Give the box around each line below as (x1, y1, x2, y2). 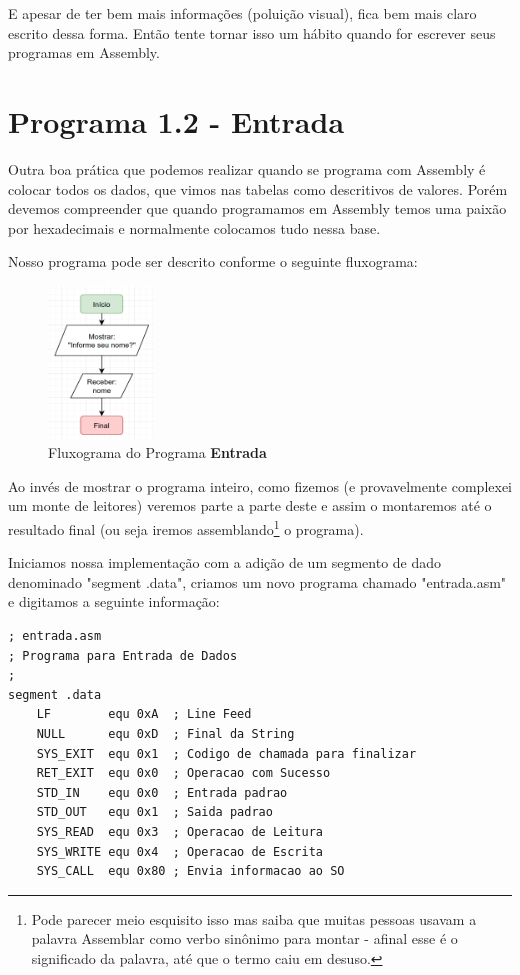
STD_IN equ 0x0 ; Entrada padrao (36, 785, 288, 800)
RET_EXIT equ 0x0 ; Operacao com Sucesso (36, 766, 331, 781)
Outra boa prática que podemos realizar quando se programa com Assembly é (8, 158, 486, 179)
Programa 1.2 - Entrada (8, 100, 345, 141)
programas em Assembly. (8, 42, 160, 63)
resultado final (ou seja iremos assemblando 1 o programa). (8, 515, 364, 539)
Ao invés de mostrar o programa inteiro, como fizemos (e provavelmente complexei (8, 475, 512, 496)
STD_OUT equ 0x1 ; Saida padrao (36, 805, 273, 820)
